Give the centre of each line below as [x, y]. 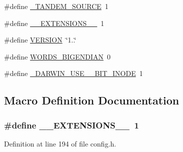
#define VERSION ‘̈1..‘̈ [40, 40]
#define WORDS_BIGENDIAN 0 [57, 56]
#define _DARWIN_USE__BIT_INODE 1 [73, 73]
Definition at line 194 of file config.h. [60, 143]
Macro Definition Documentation [92, 100]
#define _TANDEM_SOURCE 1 [56, 6]
